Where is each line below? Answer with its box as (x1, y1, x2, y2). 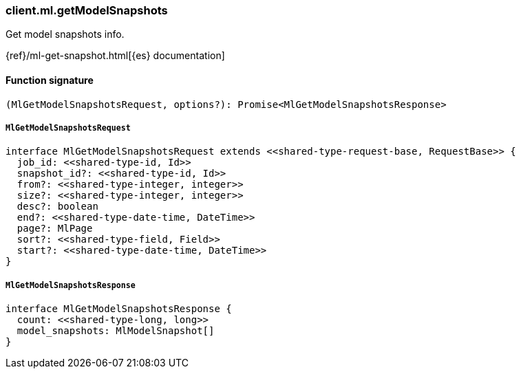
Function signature (6, 74, 94, 86)
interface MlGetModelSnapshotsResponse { (6, 303, 232, 315)
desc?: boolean (17, 201, 98, 212)
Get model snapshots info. (6, 28, 125, 41)
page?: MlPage (17, 223, 93, 234)
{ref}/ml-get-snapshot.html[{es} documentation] (6, 49, 225, 62)
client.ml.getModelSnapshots (6, 3, 168, 17)
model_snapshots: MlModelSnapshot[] (17, 325, 215, 337)
